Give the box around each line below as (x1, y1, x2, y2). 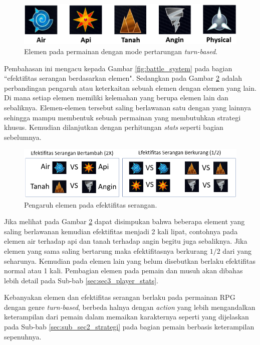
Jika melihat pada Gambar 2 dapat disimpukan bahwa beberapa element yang (4, 216, 245, 227)
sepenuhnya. (4, 331, 42, 341)
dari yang (222, 245, 251, 256)
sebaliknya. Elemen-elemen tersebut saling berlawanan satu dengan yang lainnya (4, 102, 251, 112)
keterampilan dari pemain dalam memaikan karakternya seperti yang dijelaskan (4, 311, 249, 322)
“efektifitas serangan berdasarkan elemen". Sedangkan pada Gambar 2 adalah (4, 73, 242, 83)
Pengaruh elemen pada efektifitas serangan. (24, 199, 157, 210)
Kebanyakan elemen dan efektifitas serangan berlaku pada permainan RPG (4, 292, 235, 302)
